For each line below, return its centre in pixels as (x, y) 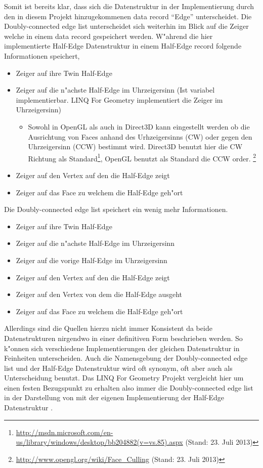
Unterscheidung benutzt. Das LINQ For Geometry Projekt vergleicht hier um (124, 378)
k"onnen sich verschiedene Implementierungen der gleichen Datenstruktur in (122, 348)
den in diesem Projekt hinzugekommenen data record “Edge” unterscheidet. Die (128, 16)
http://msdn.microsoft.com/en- (64, 432)
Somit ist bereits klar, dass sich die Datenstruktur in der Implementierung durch (129, 6)
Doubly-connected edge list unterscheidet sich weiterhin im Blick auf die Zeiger (126, 26)
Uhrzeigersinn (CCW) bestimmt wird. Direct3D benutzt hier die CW (135, 146)
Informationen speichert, (42, 55)
